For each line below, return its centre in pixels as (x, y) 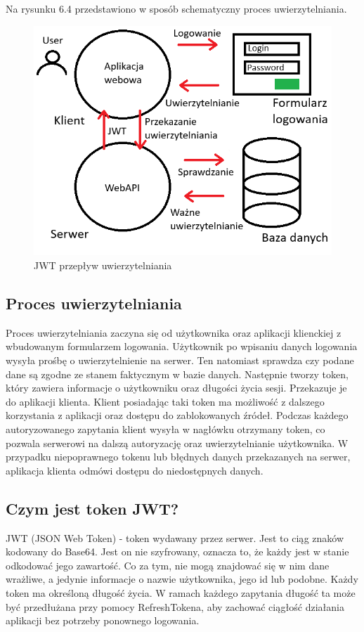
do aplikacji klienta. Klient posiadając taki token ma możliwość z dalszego (165, 401)
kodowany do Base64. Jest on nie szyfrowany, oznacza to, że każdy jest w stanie (177, 552)
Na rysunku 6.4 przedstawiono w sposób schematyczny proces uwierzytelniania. (176, 8)
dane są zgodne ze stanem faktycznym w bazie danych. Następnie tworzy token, (177, 374)
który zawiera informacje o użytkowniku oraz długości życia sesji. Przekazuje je (176, 388)
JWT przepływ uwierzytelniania (103, 265)
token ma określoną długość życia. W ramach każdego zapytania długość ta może (181, 592)
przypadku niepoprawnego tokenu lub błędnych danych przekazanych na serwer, (178, 457)
